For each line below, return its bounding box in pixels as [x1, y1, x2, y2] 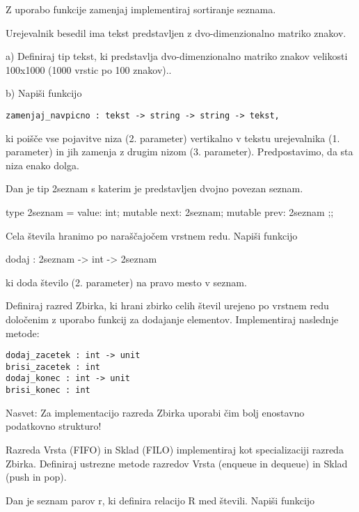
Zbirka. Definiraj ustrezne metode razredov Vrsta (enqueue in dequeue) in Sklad [6, 456, 348, 470]
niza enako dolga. [6, 157, 79, 172]
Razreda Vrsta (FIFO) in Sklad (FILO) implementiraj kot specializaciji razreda [6, 442, 344, 456]
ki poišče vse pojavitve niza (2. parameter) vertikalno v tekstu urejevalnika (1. [6, 130, 340, 145]
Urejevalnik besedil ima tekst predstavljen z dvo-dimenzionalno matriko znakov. [6, 25, 346, 40]
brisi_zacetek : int [6, 362, 101, 372]
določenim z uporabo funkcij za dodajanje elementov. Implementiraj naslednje [6, 311, 339, 326]
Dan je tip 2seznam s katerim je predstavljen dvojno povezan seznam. [6, 181, 303, 196]
